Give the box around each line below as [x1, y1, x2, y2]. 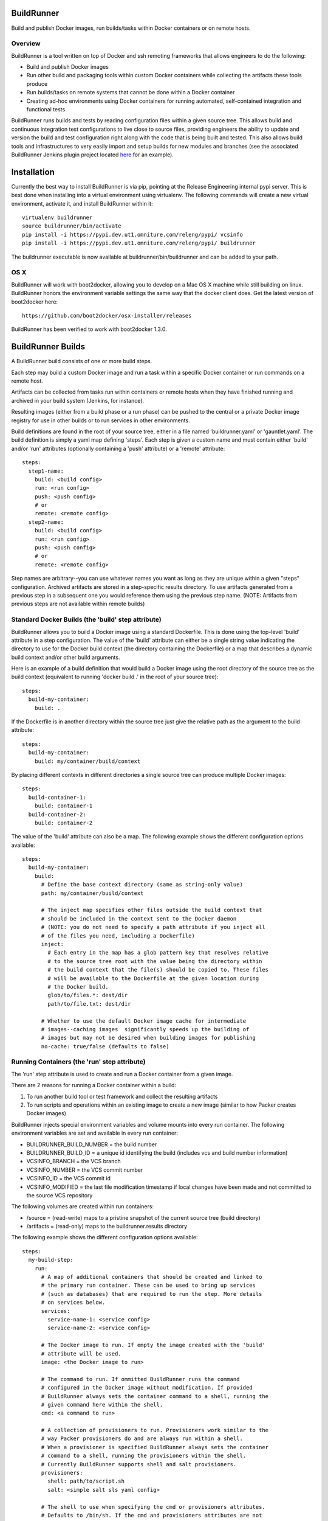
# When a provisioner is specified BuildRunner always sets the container [41, 1444, 269, 1450]
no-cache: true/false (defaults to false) [41, 1043, 169, 1049]
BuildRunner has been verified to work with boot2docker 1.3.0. [11, 325, 167, 333]
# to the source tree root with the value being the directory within [47, 958, 262, 964]
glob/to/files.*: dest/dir [47, 992, 128, 999]
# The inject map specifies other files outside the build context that [41, 907, 262, 914]
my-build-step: [28, 1256, 73, 1264]
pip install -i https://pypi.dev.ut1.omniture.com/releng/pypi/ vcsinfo [22, 231, 243, 238]
